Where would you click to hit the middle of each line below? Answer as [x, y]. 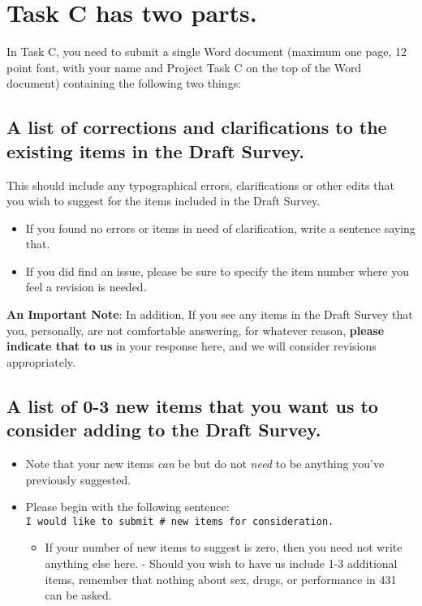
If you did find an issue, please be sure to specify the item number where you [217, 271]
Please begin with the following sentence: [127, 507]
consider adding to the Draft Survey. [164, 430]
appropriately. [41, 361]
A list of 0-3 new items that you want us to [192, 405]
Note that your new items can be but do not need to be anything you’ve [205, 464]
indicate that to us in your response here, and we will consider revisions [192, 346]
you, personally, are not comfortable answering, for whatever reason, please [196, 330]
